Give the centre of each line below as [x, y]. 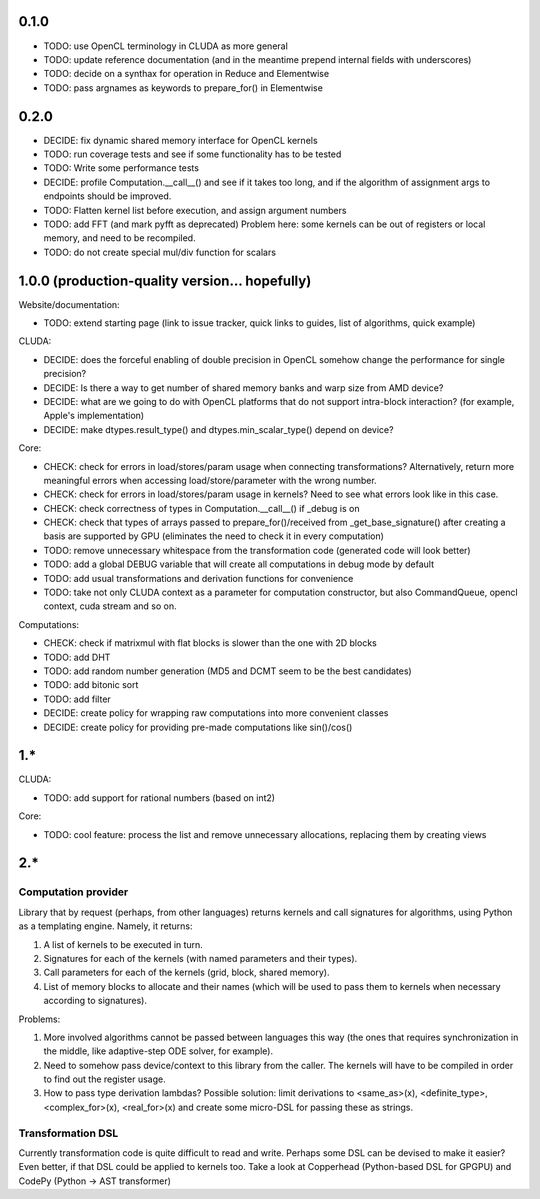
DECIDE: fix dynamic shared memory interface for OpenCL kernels [181, 140]
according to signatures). [95, 1001]
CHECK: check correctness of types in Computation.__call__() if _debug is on [201, 508]
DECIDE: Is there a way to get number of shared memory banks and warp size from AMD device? [243, 387]
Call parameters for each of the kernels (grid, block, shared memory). [186, 972]
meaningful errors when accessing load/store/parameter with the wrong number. [210, 480]
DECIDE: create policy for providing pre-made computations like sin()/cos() [198, 727]
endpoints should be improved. [107, 196]
